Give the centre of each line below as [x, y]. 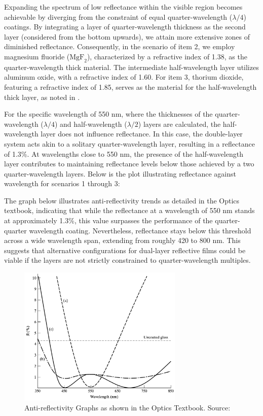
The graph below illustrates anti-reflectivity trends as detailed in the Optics [122, 200]
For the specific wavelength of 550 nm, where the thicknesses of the [108, 114]
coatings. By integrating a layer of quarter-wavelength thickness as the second [125, 27]
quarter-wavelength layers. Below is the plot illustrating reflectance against [120, 173]
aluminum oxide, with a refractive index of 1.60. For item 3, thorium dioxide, [124, 77]
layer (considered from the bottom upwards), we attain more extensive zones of [127, 36]
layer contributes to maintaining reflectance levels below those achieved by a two [129, 164]
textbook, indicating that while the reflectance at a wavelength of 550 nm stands [129, 210]
